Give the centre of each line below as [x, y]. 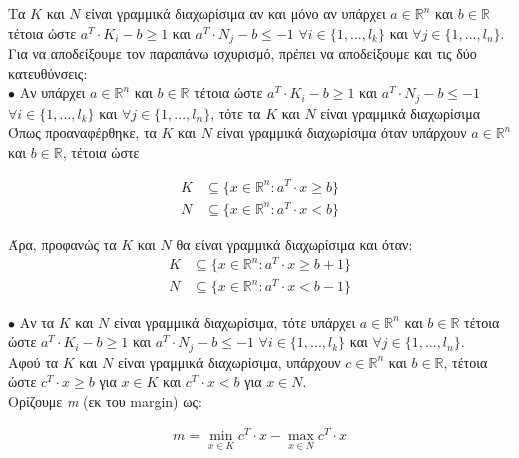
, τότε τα [235, 112]
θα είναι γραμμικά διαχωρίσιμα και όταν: [294, 243]
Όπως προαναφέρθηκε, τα [82, 132]
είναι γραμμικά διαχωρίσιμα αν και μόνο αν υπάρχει [235, 13]
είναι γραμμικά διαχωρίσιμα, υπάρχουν [229, 361]
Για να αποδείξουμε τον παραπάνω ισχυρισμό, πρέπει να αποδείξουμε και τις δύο [242, 53]
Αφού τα [33, 361]
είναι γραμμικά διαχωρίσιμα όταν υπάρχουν [341, 132]
